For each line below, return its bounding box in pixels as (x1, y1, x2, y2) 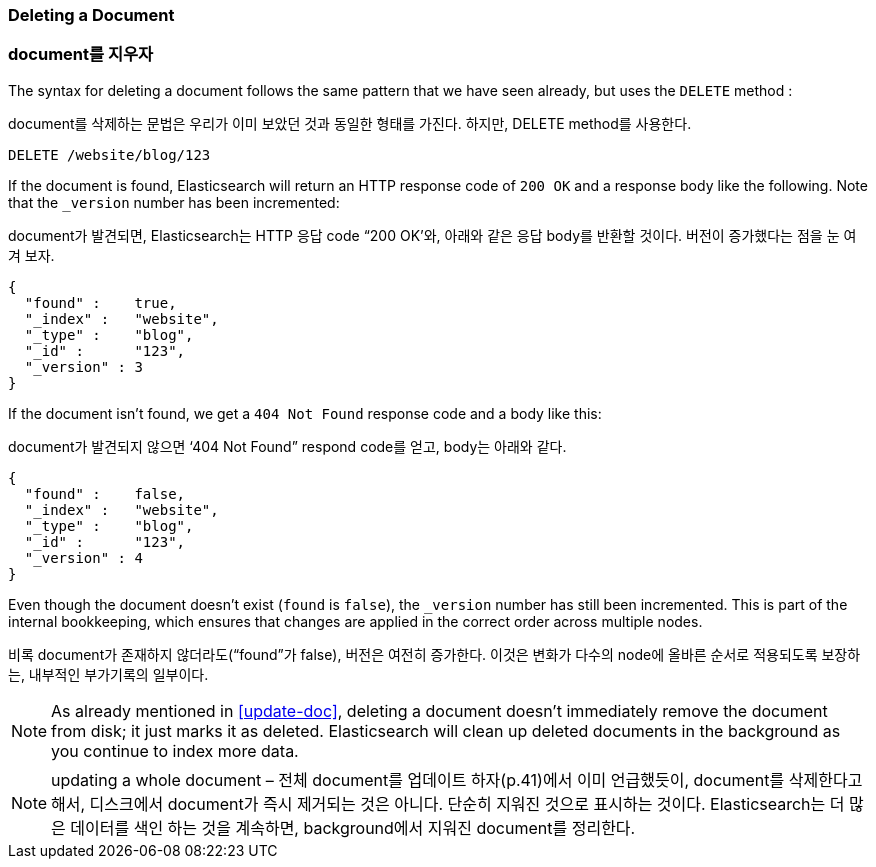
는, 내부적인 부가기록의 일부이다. (8, 665, 209, 683)
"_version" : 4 (24, 549, 143, 566)
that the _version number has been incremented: (8, 193, 340, 211)
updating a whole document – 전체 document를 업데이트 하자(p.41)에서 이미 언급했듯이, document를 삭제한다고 (51, 769, 863, 790)
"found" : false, (24, 485, 186, 502)
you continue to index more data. (51, 740, 299, 761)
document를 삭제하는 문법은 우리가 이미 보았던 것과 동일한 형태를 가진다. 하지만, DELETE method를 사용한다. (8, 114, 692, 132)
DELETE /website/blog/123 (8, 146, 211, 163)
